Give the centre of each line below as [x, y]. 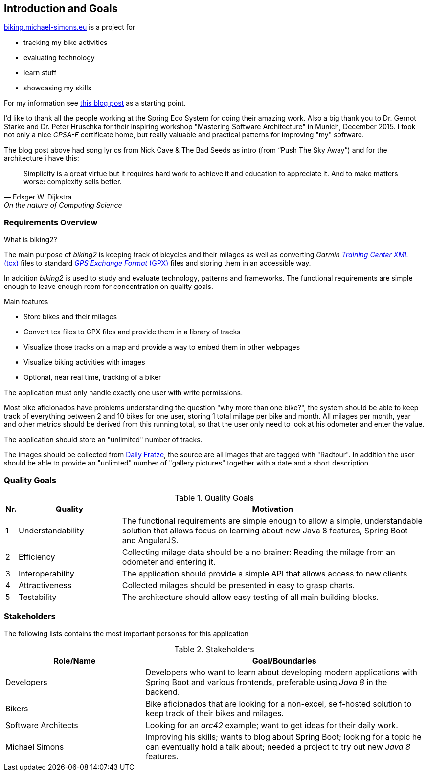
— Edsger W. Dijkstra [38, 197]
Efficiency [37, 557]
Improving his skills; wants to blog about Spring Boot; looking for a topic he [283, 737]
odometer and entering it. [169, 562]
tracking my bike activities [66, 43]
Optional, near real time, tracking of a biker [92, 377]
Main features [26, 302]
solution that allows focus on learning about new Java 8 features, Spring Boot [265, 530]
